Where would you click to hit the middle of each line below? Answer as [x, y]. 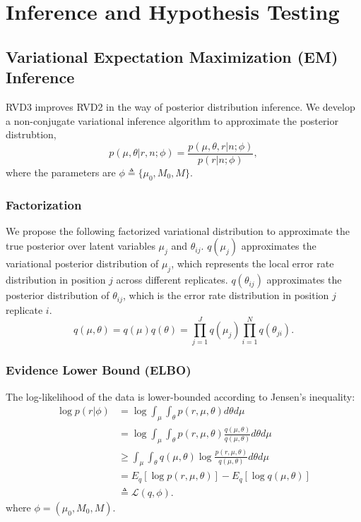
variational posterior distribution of [82, 263]
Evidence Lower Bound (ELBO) [99, 370]
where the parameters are [61, 172]
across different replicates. [172, 280]
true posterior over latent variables [81, 246]
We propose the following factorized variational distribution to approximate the [178, 230]
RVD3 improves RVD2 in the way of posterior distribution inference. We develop [180, 106]
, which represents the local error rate [253, 263]
